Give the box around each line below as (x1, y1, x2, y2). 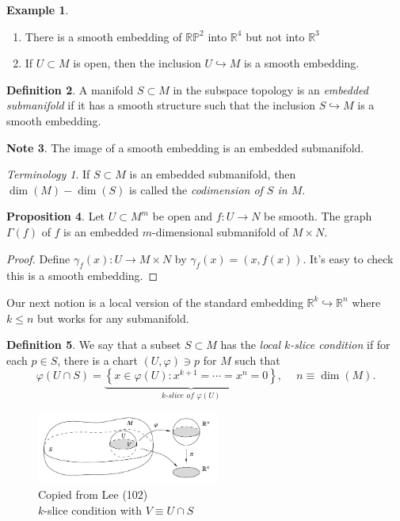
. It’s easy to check (303, 250, 394, 266)
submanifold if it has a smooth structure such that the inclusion (6, 97, 316, 113)
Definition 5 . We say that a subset (6, 336, 181, 353)
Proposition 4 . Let (6, 208, 105, 224)
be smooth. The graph (264, 208, 372, 224)
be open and (152, 208, 213, 224)
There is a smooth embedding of (25, 28, 182, 44)
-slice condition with (44, 501, 143, 518)
